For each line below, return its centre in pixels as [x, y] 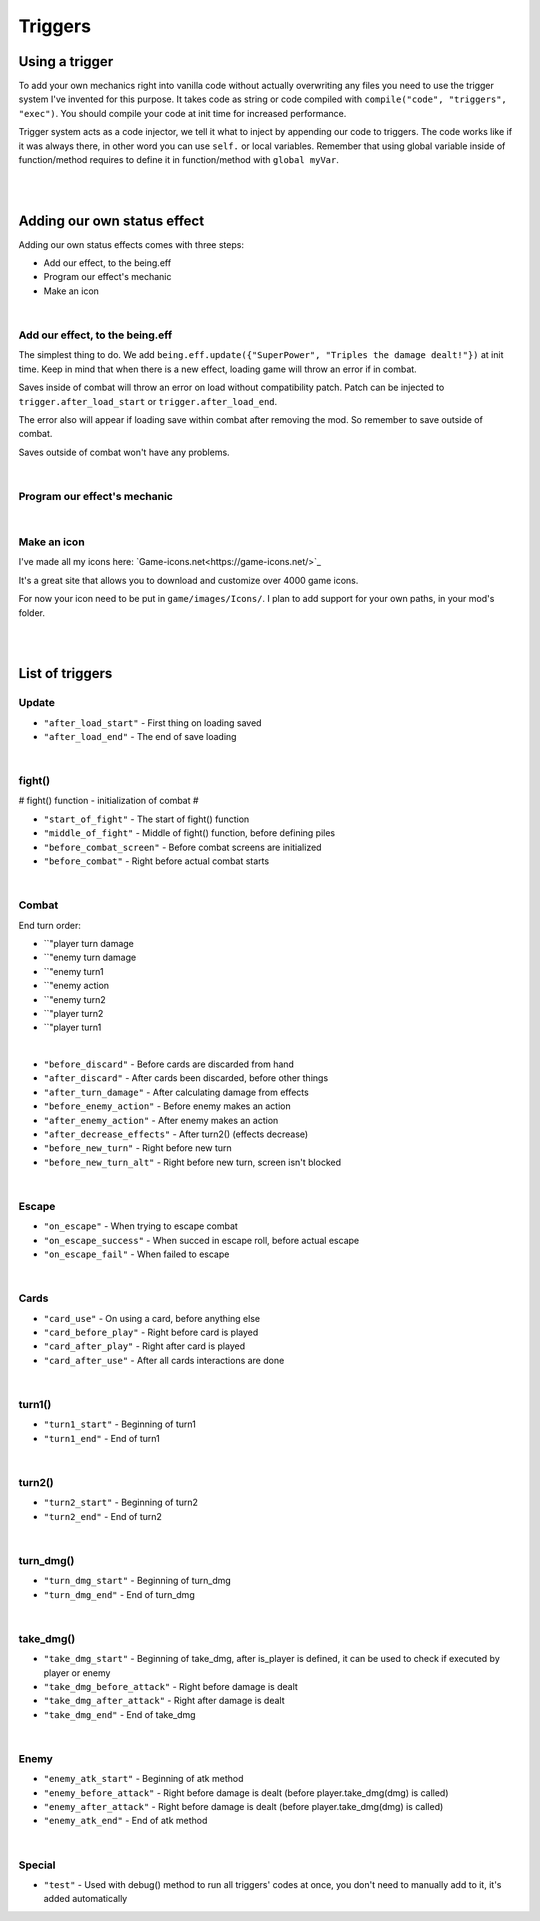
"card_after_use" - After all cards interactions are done [164, 1360]
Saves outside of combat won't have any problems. [124, 452]
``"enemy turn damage [90, 957]
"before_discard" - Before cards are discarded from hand [169, 1064]
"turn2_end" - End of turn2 [102, 1516]
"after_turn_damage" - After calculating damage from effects [176, 1092]
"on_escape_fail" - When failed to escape [136, 1254]
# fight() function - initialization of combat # [108, 801]
